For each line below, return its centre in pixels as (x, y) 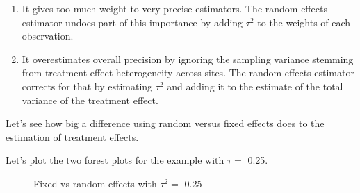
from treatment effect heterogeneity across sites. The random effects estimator (188, 73)
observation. (48, 36)
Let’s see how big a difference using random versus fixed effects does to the (165, 123)
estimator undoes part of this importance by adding (132, 22)
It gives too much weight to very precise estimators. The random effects (174, 8)
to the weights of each (304, 22)
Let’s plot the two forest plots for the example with (115, 160)
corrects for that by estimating (87, 86)
